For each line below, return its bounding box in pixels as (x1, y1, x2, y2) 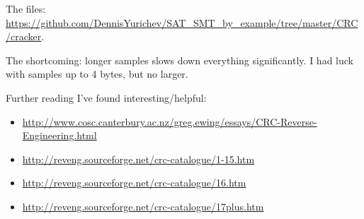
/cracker (6, 29, 42, 44)
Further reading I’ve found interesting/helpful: (6, 90, 207, 105)
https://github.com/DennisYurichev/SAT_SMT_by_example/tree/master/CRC (6, 15, 358, 30)
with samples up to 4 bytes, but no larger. (6, 66, 188, 81)
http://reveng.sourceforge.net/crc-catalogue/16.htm (22, 175, 246, 190)
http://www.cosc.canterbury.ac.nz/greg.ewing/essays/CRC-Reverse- (22, 114, 317, 129)
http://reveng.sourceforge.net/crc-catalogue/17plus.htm (22, 199, 264, 213)
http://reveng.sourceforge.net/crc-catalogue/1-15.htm (22, 151, 255, 166)
